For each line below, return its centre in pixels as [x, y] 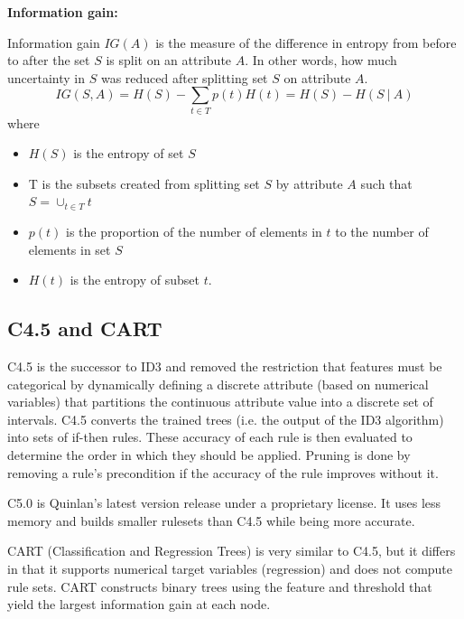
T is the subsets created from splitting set [144, 183]
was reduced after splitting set [184, 77]
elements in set [70, 249]
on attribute [317, 77]
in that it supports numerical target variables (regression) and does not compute [230, 568]
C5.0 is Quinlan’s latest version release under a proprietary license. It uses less [224, 503]
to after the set [49, 60]
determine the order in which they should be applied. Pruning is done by [209, 455]
